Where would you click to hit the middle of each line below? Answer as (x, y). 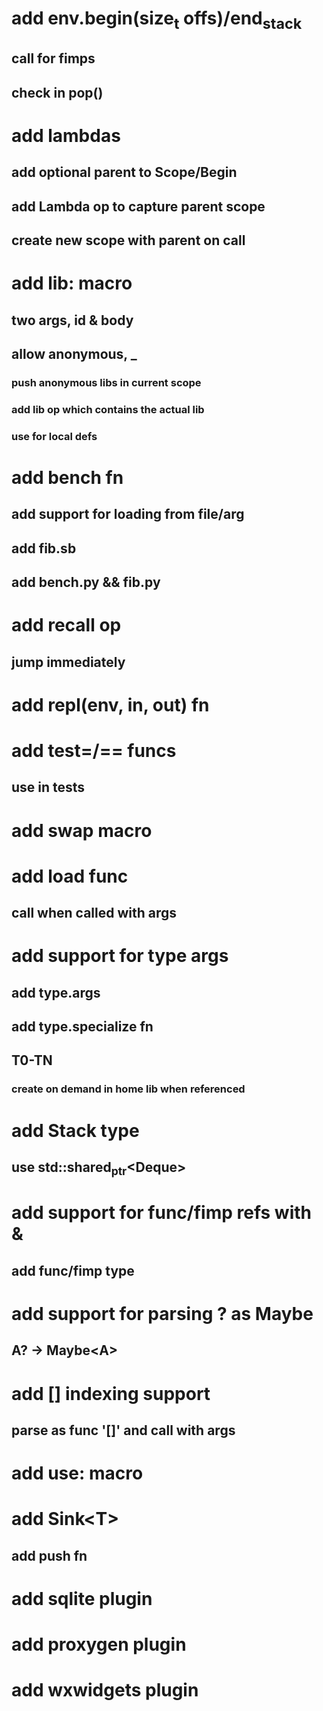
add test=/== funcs (94, 750)
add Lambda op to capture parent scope (138, 206)
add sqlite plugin (82, 1598)
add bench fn (67, 477)
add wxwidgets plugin (105, 1690)
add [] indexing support (111, 1393)
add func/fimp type (73, 1270)
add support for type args (120, 956)
